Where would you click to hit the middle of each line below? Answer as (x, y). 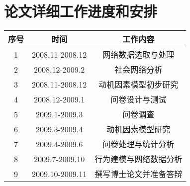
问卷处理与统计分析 (139, 144)
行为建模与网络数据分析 (139, 159)
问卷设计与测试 (139, 99)
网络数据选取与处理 (139, 55)
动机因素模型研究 (139, 129)
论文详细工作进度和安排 (81, 11)
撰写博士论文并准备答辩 (139, 174)
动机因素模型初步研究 (139, 85)
